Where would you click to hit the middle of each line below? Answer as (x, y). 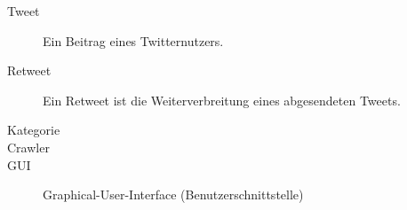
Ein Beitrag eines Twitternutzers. (133, 40)
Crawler (28, 147)
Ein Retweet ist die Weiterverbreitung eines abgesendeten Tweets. (222, 100)
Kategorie (34, 130)
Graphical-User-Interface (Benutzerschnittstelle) (173, 194)
